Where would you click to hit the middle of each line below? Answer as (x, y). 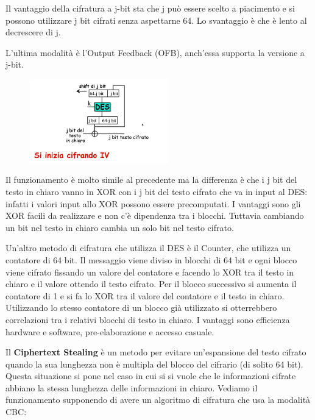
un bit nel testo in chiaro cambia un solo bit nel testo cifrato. (120, 227)
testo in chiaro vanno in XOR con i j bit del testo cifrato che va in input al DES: (157, 191)
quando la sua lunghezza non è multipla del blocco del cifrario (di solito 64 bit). (154, 364)
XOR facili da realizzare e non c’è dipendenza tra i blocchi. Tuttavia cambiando (155, 215)
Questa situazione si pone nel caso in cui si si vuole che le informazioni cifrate (151, 376)
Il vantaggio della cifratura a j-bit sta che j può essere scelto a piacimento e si (150, 8)
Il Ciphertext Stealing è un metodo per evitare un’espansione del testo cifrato (156, 352)
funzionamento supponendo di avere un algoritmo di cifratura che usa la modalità (158, 400)
